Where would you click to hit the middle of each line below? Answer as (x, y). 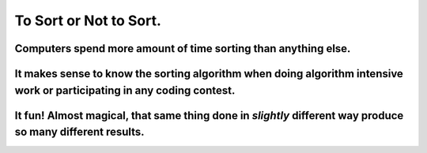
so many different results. (80, 132)
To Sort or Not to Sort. (88, 21)
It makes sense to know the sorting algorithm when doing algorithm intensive (209, 74)
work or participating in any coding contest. (125, 90)
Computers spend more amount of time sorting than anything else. (183, 49)
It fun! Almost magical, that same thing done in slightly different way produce (209, 116)
